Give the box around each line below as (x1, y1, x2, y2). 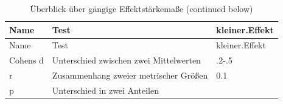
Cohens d (9, 54, 44, 67)
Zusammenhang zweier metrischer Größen (52, 69, 208, 82)
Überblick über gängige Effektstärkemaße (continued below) (30, 2, 253, 15)
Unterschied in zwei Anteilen (52, 83, 159, 96)
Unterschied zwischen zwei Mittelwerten (52, 54, 201, 67)
